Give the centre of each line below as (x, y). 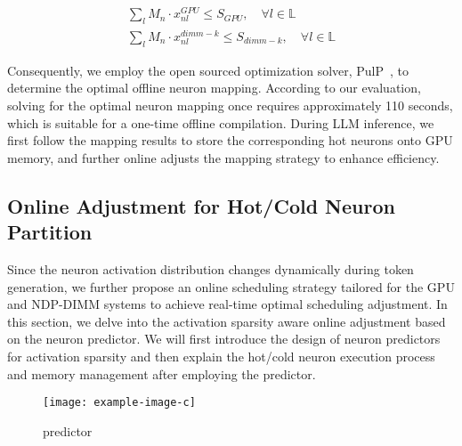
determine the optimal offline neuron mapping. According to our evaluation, (214, 88)
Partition (50, 232)
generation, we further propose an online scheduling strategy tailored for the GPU (231, 286)
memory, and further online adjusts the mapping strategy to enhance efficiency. (223, 157)
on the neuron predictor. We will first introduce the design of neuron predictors (224, 339)
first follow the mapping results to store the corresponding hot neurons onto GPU (230, 140)
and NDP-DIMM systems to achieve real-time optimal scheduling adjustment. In (227, 304)
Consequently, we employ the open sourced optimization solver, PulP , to (208, 70)
